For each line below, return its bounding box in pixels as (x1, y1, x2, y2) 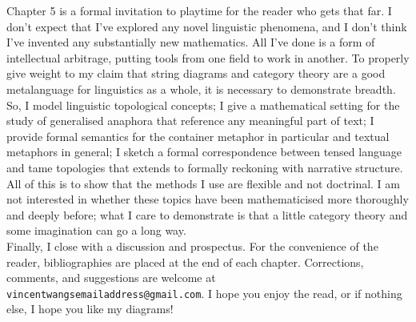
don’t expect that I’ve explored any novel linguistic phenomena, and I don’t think (6, 18, 407, 34)
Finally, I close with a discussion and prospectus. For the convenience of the (6, 237, 378, 254)
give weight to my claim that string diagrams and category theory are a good (6, 65, 386, 82)
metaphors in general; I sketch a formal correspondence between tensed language (6, 143, 402, 160)
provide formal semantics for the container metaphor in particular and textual (6, 127, 390, 144)
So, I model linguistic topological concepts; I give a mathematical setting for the (6, 96, 400, 113)
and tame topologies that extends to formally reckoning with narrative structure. (6, 159, 403, 175)
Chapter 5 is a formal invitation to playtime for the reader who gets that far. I (6, 2, 392, 18)
